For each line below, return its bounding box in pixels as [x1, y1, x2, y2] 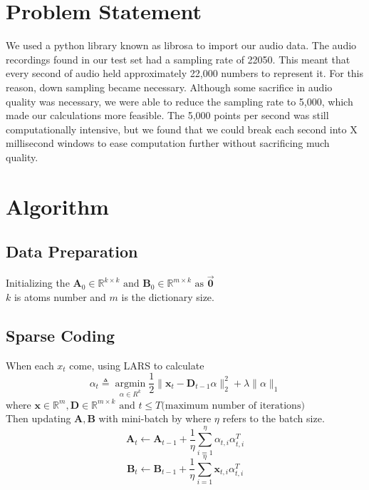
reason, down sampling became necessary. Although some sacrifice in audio [6, 79, 333, 94]
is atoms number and [14, 289, 106, 304]
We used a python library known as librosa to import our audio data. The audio [6, 38, 357, 53]
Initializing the [6, 275, 70, 290]
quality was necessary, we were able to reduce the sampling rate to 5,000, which [6, 93, 353, 108]
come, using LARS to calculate [69, 357, 204, 372]
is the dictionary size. [121, 289, 214, 304]
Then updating [6, 411, 71, 426]
